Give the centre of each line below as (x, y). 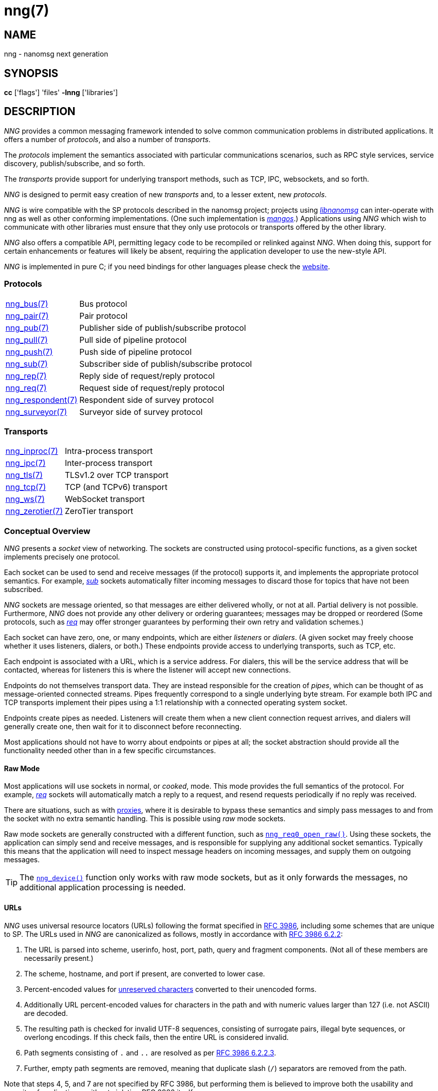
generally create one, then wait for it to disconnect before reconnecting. (123, 727)
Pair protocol (103, 316)
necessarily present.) (59, 958)
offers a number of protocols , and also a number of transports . (107, 139)
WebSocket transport (105, 499)
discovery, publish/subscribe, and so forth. (75, 163)
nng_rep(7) (26, 376)
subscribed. (24, 590)
